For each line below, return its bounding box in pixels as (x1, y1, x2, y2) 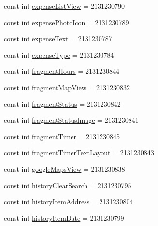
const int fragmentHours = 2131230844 (4, 66, 120, 76)
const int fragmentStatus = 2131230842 (4, 98, 121, 109)
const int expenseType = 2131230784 (4, 49, 114, 60)
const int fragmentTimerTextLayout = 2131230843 (4, 147, 154, 158)
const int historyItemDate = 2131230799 (4, 212, 124, 223)
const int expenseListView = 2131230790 (4, 1, 125, 11)
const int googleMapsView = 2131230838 (4, 163, 125, 174)
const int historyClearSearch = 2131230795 (4, 180, 131, 190)
